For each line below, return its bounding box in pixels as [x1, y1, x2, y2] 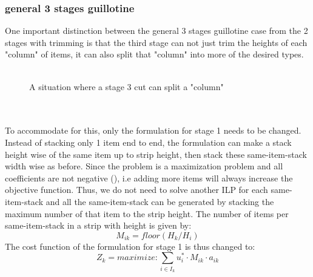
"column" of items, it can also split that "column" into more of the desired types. [5, 48, 304, 60]
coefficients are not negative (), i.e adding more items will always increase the [5, 171, 293, 184]
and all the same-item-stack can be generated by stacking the [45, 195, 274, 207]
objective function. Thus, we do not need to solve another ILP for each [5, 183, 268, 196]
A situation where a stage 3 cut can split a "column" [29, 80, 224, 93]
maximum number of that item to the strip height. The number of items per [5, 207, 289, 220]
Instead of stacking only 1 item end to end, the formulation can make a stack [5, 135, 292, 148]
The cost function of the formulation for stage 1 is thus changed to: [5, 240, 255, 252]
